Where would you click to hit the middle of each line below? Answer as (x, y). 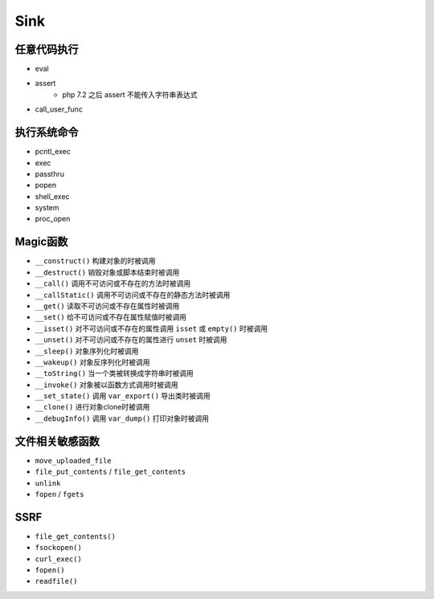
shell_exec (52, 196)
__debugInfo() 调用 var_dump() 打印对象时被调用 (122, 418)
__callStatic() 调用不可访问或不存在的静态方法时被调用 (133, 295)
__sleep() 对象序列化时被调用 (87, 351)
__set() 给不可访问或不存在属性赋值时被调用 (111, 317)
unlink (48, 483)
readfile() (56, 581)
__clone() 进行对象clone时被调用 (92, 407)
